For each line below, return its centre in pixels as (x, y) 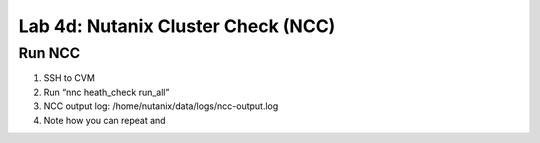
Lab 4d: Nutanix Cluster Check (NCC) (177, 26)
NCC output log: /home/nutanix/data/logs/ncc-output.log (161, 106)
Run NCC (49, 53)
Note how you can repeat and (104, 120)
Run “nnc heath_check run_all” (106, 92)
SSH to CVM (69, 78)
